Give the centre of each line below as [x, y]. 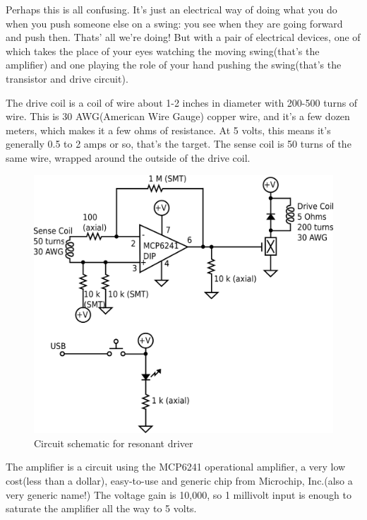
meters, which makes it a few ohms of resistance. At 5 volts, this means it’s [168, 130]
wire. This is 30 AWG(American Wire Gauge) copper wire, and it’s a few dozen [178, 116]
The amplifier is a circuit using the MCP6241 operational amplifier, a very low [176, 467]
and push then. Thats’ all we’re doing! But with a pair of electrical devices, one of [183, 37]
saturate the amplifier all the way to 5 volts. [101, 508]
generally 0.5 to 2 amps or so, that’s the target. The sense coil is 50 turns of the [179, 144]
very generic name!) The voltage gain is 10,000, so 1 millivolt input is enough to [179, 494]
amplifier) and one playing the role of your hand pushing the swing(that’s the [174, 65]
